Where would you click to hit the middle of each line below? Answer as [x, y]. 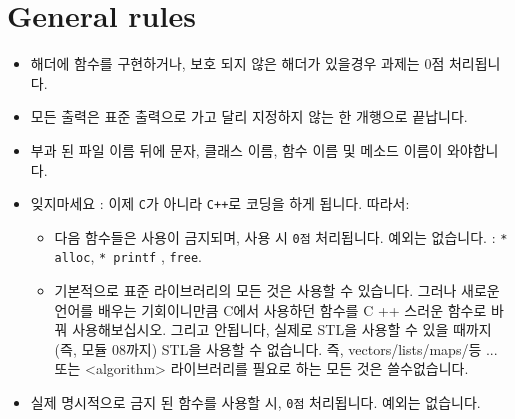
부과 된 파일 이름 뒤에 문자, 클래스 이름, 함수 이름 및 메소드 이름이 [236, 149]
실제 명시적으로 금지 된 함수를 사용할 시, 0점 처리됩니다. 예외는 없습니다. [255, 402]
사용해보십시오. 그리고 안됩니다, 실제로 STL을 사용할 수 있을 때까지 [282, 329]
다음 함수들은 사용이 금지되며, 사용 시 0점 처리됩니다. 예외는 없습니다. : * [281, 236]
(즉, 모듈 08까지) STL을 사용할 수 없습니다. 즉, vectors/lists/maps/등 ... [276, 348]
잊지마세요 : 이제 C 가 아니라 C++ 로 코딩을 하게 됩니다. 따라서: [220, 203]
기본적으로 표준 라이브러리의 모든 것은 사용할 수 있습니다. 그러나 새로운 [277, 290]
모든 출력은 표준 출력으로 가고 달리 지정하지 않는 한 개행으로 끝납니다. [249, 116]
